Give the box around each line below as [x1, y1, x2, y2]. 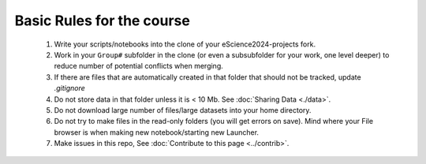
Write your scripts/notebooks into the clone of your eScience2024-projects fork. [54, 39, 316, 49]
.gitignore [54, 84, 86, 93]
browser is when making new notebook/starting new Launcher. [54, 127, 260, 137]
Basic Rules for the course [14, 12, 191, 29]
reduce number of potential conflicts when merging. [54, 61, 224, 71]
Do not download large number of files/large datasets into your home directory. [54, 105, 312, 114]
